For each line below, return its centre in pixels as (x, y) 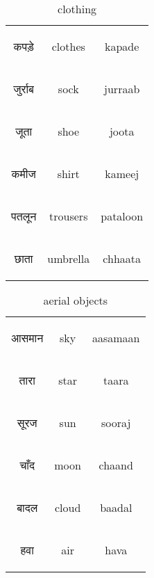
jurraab (122, 89)
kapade (122, 46)
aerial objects (76, 300)
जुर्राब (24, 89)
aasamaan (116, 338)
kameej (122, 174)
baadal (116, 507)
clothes (68, 46)
